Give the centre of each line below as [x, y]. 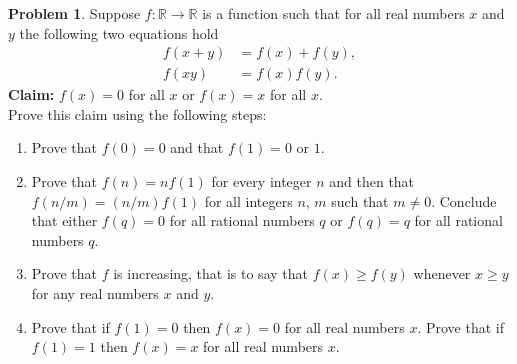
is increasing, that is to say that [210, 273]
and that [197, 147]
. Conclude [464, 200]
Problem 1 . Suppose [74, 13]
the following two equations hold [119, 32]
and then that [372, 181]
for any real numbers [95, 293]
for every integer [261, 181]
